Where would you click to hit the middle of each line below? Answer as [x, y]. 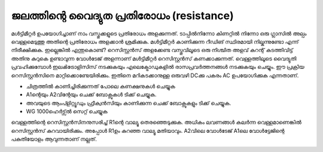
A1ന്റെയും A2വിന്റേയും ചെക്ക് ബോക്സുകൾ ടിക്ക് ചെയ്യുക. [91, 95]
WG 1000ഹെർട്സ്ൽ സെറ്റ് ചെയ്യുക [67, 111]
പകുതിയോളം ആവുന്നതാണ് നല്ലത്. [54, 139]
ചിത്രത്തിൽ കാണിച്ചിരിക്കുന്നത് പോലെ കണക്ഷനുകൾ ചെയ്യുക [101, 86]
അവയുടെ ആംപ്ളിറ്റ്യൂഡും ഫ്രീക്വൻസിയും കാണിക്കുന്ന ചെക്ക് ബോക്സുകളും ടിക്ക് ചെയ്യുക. [129, 103]
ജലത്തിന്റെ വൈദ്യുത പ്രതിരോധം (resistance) [123, 16]
